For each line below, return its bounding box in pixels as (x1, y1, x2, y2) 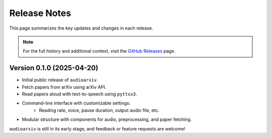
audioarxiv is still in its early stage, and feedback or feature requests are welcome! (9, 125, 186, 131)
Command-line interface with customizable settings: (22, 100, 130, 106)
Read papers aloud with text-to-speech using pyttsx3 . (22, 91, 138, 97)
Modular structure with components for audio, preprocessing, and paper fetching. (22, 116, 192, 122)
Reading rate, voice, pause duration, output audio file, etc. (39, 107, 160, 113)
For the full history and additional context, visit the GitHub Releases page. (23, 48, 176, 54)
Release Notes (9, 8, 72, 19)
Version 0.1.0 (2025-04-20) (9, 64, 98, 72)
